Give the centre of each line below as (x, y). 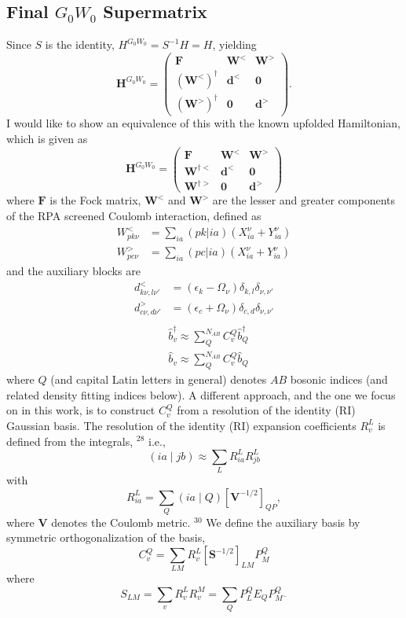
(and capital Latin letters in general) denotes (159, 379)
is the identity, (80, 44)
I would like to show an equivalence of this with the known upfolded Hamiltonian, (203, 123)
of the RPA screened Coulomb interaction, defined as (134, 215)
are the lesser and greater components (304, 200)
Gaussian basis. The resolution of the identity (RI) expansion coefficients (181, 425)
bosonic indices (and (339, 379)
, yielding (234, 44)
